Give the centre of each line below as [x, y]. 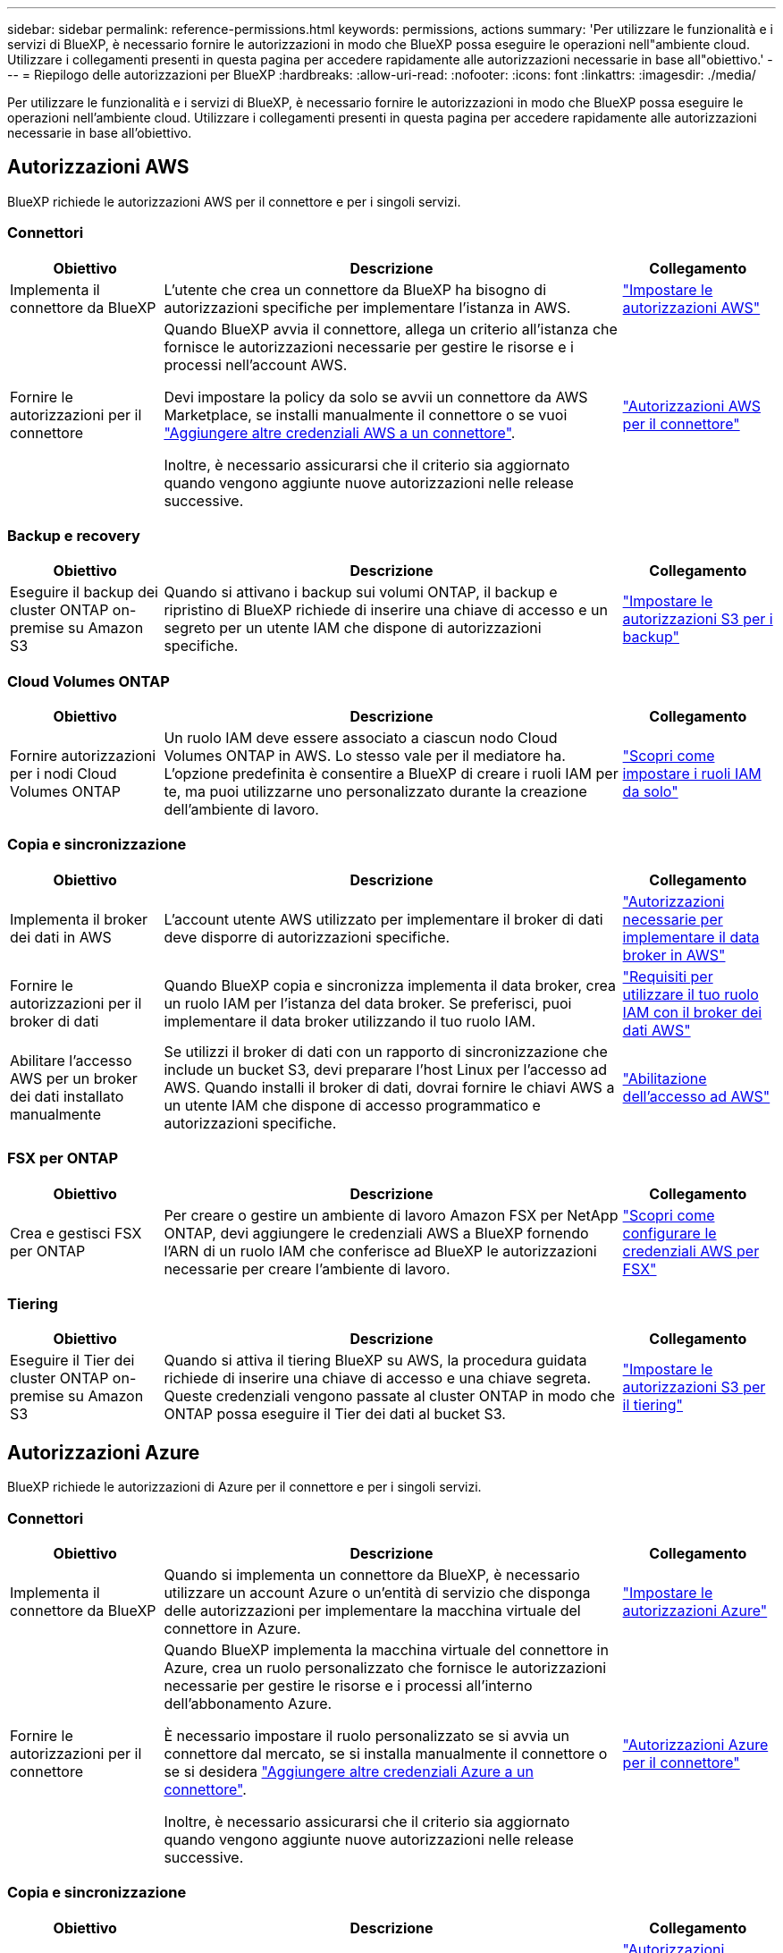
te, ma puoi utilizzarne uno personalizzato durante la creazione [375, 792]
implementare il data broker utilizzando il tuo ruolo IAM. [350, 1021]
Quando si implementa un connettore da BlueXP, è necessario [372, 1574]
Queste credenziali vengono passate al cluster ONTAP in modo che [390, 1396]
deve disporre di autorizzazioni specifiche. [307, 937]
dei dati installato [67, 1096]
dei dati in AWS [61, 937]
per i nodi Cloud [63, 774]
